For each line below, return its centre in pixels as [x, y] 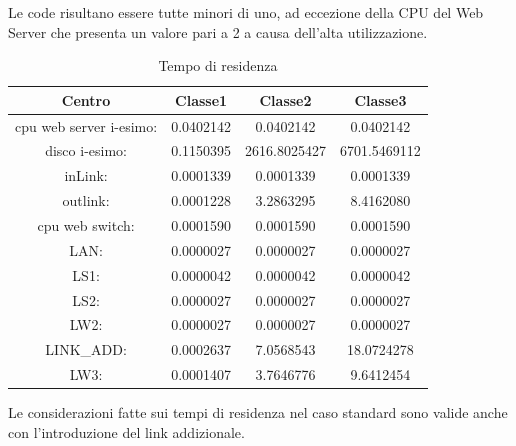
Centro [86, 99]
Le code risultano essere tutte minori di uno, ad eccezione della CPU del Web [246, 12]
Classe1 [201, 99]
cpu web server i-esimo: [86, 125]
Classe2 [285, 99]
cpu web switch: [86, 225]
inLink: [86, 175]
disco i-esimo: [86, 150]
